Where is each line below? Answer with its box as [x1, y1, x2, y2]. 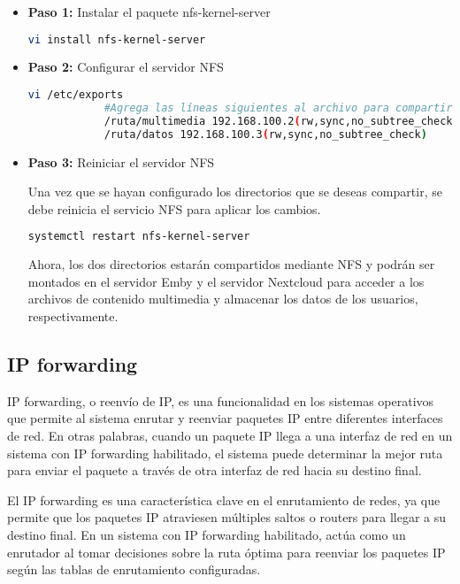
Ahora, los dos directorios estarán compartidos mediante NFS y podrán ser [27, 255, 435, 273]
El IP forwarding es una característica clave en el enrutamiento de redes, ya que [7, 490, 441, 509]
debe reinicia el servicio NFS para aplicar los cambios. [27, 199, 321, 218]
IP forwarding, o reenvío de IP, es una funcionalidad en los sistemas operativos [7, 391, 434, 410]
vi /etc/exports [27, 88, 124, 102]
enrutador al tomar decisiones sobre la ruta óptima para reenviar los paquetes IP [7, 542, 446, 561]
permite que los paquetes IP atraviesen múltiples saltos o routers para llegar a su [7, 508, 447, 526]
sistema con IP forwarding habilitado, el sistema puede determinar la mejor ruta [7, 443, 443, 462]
